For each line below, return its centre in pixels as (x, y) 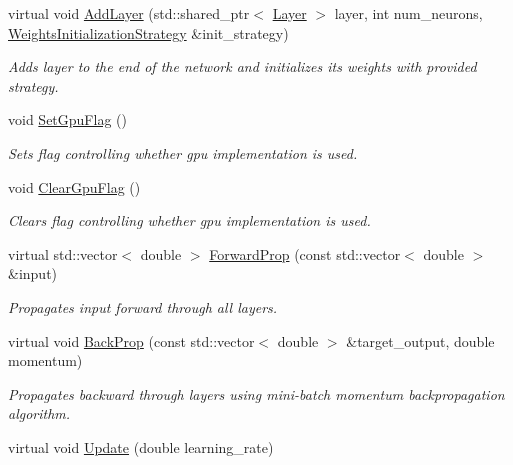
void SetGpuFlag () (67, 119)
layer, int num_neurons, (408, 13)
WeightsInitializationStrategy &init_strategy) (148, 32)
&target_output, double (420, 340)
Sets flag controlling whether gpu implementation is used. (183, 152)
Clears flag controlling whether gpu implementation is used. (189, 220)
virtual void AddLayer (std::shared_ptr (129, 13)
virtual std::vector (63, 253)
